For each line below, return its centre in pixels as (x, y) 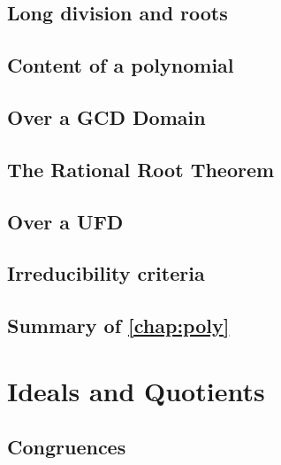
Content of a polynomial (121, 65)
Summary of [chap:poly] (118, 325)
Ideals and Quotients (136, 390)
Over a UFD (65, 221)
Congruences (67, 447)
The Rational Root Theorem (141, 169)
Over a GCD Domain (106, 116)
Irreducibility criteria (106, 273)
